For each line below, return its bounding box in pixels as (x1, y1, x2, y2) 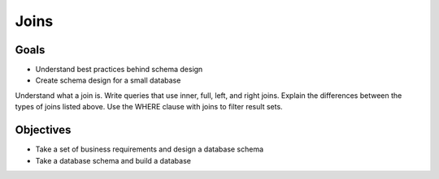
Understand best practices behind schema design (35, 65, 203, 75)
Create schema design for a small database (35, 75, 181, 85)
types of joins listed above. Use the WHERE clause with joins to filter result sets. (15, 102, 284, 112)
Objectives (15, 123, 72, 137)
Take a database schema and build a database (35, 156, 191, 165)
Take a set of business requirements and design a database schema (35, 144, 264, 154)
